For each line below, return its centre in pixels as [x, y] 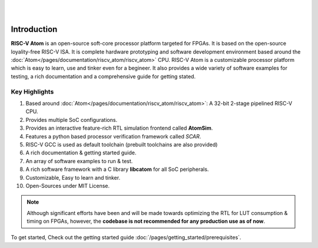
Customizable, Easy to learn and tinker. [73, 177]
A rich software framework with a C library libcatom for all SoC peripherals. [117, 169]
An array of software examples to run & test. [79, 161]
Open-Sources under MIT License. [68, 186]
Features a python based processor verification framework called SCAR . [113, 136]
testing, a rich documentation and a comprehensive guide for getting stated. [103, 76]
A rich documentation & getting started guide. [81, 153]
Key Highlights [32, 91]
